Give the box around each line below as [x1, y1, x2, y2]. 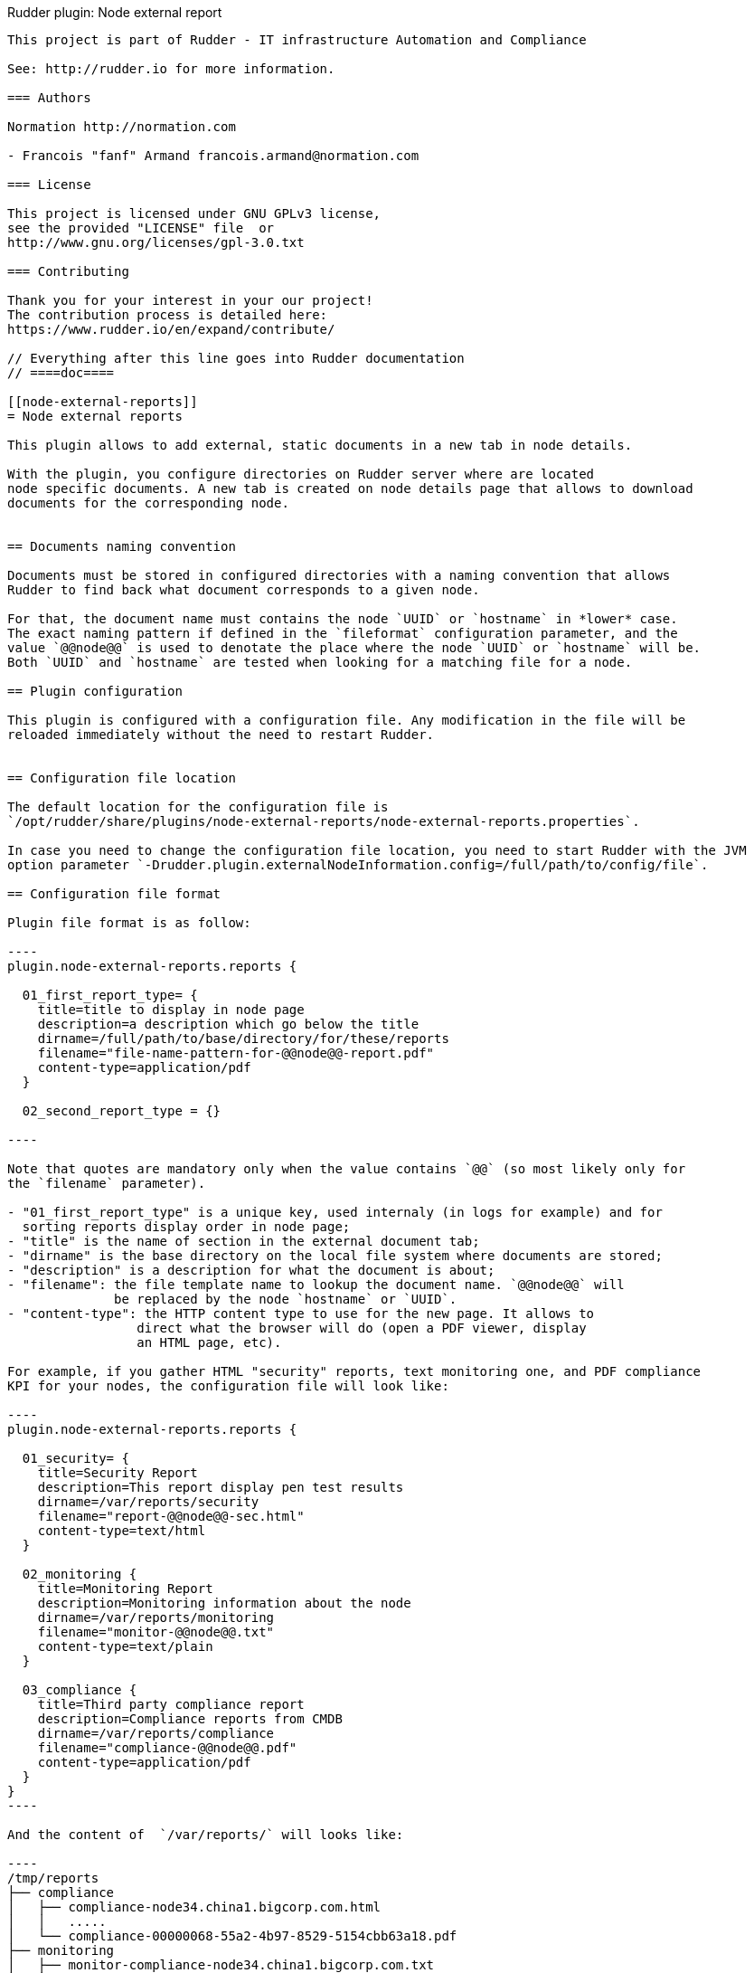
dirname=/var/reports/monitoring [37, 1610, 275, 1625]
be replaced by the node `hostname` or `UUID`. [114, 1292, 457, 1306]
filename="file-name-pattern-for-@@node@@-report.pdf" [37, 1046, 435, 1060]
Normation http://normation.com [7, 119, 236, 134]
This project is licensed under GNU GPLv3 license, [7, 206, 382, 221]
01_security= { [22, 1451, 129, 1466]
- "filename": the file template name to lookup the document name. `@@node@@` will [7, 1277, 625, 1292]
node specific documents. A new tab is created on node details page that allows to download [7, 481, 693, 496]
